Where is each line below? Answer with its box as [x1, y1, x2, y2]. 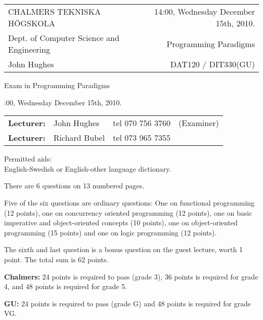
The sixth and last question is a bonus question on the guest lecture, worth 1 [4, 244, 243, 255]
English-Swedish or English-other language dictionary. [4, 163, 171, 174]
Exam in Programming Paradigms [4, 80, 110, 90]
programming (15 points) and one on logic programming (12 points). [4, 227, 217, 237]
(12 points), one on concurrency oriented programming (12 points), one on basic [4, 207, 252, 218]
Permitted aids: [4, 153, 52, 164]
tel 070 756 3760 [113, 117, 170, 129]
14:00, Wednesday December [154, 6, 255, 17]
